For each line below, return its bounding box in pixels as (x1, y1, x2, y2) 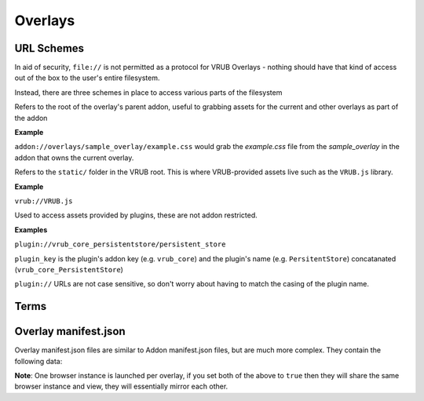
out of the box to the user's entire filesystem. (14, 73, 160, 82)
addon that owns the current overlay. (14, 153, 134, 162)
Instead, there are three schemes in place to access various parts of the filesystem (14, 87, 283, 97)
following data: (14, 356, 63, 366)
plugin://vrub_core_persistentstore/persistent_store (14, 240, 226, 249)
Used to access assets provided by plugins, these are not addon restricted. (14, 210, 258, 220)
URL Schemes (14, 42, 85, 55)
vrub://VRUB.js (14, 196, 74, 206)
